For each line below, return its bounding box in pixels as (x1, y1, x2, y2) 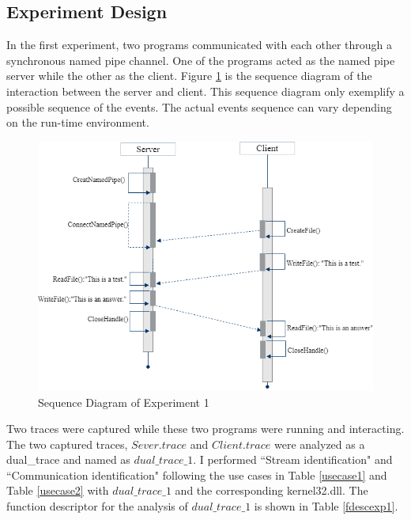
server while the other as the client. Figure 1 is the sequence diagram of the (6, 67, 372, 84)
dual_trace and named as (6, 451, 130, 468)
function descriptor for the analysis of (6, 498, 188, 514)
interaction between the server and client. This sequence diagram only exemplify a (6, 82, 405, 99)
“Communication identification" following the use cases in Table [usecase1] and (6, 466, 387, 483)
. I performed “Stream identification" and (193, 451, 393, 468)
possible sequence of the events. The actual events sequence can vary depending (6, 98, 392, 115)
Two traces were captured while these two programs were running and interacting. (6, 420, 405, 437)
